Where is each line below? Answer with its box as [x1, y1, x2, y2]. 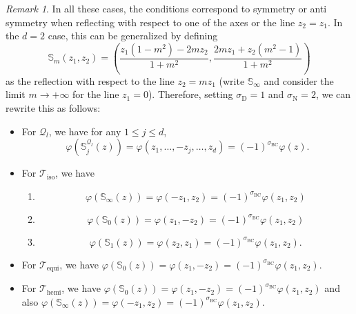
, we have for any [48, 124, 121, 138]
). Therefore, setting [148, 87, 233, 101]
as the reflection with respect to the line [6, 73, 175, 88]
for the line [72, 87, 119, 101]
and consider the [264, 73, 334, 88]
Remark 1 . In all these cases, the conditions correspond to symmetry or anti [6, 1, 327, 15]
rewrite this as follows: [6, 100, 101, 115]
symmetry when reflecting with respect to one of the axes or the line [6, 14, 295, 29]
